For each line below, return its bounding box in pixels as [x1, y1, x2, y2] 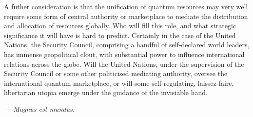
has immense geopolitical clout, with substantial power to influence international [4, 49, 245, 59]
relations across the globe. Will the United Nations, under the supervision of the [4, 58, 244, 69]
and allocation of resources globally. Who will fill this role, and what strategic [4, 20, 236, 31]
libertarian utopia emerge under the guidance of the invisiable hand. [4, 87, 208, 97]
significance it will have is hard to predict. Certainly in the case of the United [4, 30, 236, 40]
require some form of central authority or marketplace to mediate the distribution [4, 11, 248, 21]
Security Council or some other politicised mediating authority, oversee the [4, 68, 228, 78]
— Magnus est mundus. [4, 103, 75, 114]
